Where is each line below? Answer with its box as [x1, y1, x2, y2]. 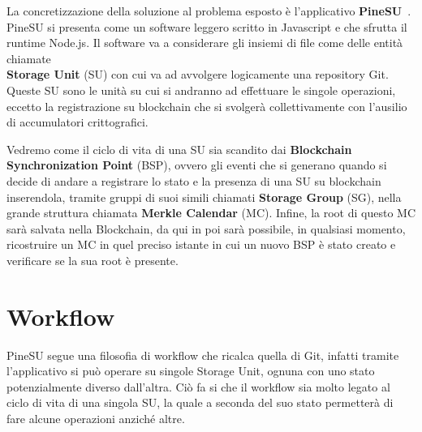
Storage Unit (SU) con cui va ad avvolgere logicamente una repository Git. [6, 66, 389, 83]
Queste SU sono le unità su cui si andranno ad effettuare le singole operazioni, [6, 81, 396, 98]
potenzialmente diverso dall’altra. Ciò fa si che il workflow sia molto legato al [6, 378, 390, 395]
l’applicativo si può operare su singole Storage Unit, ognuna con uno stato [6, 362, 375, 379]
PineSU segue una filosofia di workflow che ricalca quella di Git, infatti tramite [6, 346, 399, 363]
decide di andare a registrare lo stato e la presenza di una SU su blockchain [6, 172, 381, 189]
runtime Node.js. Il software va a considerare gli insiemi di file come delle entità [6, 34, 403, 51]
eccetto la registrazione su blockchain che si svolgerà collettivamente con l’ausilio [6, 97, 407, 114]
